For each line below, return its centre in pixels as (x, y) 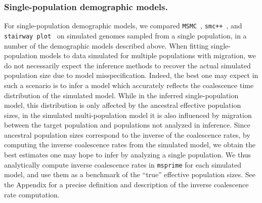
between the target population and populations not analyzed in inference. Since (127, 125)
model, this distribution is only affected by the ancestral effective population (123, 105)
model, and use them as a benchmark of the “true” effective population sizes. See (130, 174)
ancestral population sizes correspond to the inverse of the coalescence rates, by (127, 134)
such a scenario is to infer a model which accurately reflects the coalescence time (129, 85)
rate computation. (32, 194)
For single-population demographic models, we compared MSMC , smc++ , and (123, 26)
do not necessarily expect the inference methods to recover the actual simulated (127, 65)
